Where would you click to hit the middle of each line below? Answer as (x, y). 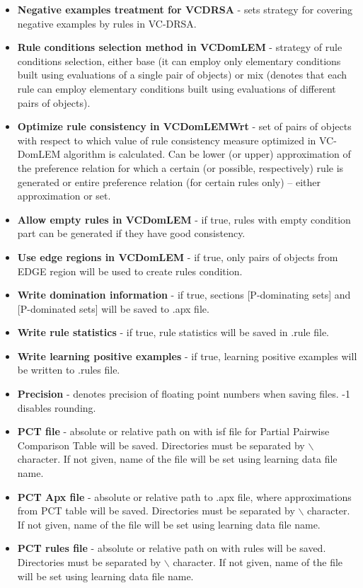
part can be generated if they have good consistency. (131, 233)
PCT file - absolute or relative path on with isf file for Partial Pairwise (173, 431)
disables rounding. (57, 407)
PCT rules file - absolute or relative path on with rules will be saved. (172, 548)
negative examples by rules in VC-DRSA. (107, 23)
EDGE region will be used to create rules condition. (130, 271)
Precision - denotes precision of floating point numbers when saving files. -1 (184, 394)
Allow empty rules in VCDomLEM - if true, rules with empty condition (184, 219)
